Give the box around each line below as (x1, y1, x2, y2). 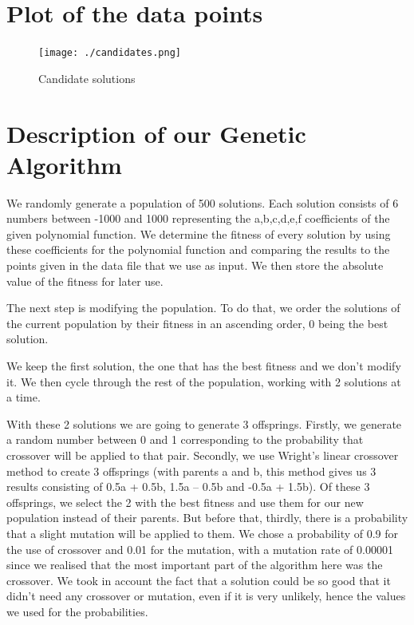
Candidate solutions (38, 69, 136, 86)
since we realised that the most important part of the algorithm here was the (6, 556, 383, 573)
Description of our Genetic (6, 117, 306, 149)
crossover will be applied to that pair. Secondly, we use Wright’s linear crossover (6, 447, 399, 463)
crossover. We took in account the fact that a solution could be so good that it (6, 572, 391, 588)
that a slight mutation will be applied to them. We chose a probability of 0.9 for (6, 524, 399, 541)
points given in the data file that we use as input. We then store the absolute (6, 257, 384, 274)
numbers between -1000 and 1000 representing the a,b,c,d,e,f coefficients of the (6, 210, 390, 227)
